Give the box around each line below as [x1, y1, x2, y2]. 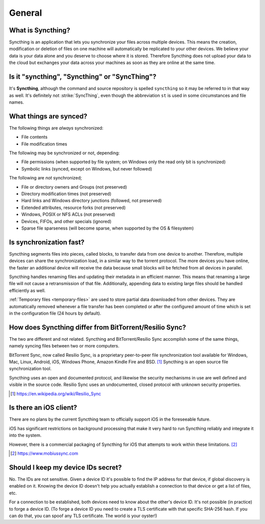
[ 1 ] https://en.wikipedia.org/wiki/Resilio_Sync [10, 391, 102, 397]
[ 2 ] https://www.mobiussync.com [10, 450, 79, 457]
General [9, 7, 42, 18]
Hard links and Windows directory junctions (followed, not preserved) [21, 198, 162, 204]
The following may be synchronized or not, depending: [9, 150, 120, 156]
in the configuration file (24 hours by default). [9, 310, 102, 316]
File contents [21, 134, 48, 140]
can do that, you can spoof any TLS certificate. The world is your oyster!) [9, 513, 158, 519]
